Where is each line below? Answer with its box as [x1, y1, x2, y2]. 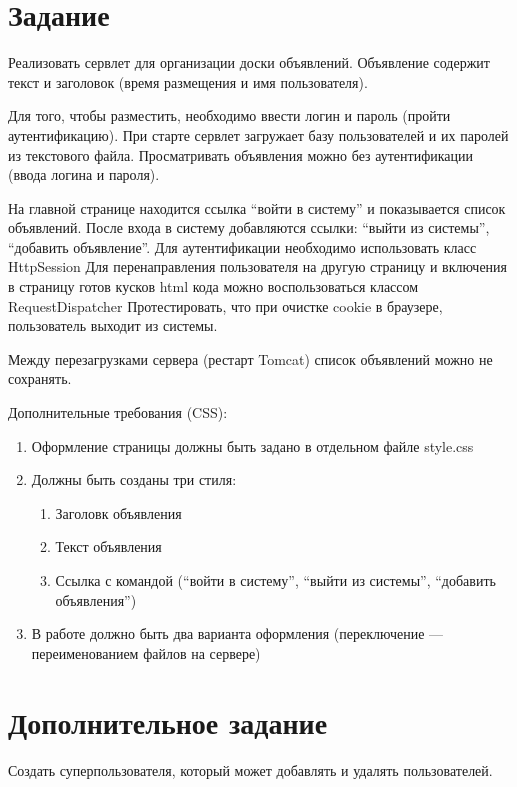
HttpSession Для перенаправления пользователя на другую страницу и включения [8, 256, 508, 277]
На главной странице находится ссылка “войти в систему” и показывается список [8, 197, 506, 218]
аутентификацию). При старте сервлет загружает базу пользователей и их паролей [8, 124, 509, 145]
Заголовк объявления [55, 502, 182, 523]
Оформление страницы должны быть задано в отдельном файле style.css [31, 435, 474, 456]
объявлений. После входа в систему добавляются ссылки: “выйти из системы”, [8, 217, 490, 238]
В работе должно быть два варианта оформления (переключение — [31, 623, 444, 644]
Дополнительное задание [8, 701, 328, 742]
